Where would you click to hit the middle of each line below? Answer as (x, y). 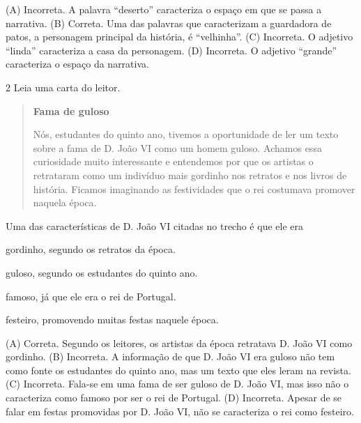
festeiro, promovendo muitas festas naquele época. (112, 320)
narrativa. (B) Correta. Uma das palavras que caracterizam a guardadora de (169, 23)
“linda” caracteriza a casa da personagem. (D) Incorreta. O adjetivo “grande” (171, 50)
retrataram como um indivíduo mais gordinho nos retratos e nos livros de (190, 175)
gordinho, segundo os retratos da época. (91, 249)
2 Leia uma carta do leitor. (63, 87)
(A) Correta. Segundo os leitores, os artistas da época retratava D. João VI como (179, 343)
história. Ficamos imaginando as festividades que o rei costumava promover (194, 189)
